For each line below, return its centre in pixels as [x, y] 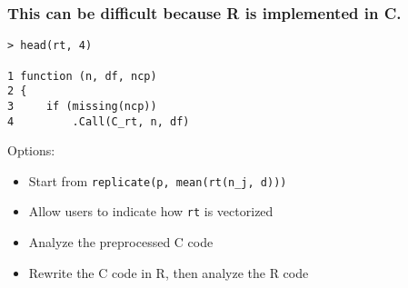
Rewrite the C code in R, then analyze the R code [169, 272]
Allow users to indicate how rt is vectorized [151, 211]
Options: [31, 150]
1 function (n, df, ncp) [82, 76]
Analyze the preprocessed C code [121, 242]
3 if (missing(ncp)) [82, 106]
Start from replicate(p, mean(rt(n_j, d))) [158, 180]
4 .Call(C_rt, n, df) [99, 121]
